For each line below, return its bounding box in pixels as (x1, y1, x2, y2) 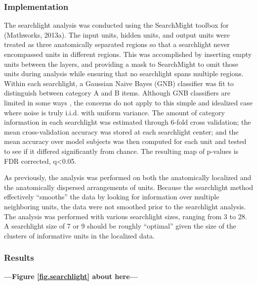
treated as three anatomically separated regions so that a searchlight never (4, 39, 230, 49)
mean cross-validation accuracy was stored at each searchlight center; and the (4, 126, 239, 137)
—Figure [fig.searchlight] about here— (4, 271, 138, 281)
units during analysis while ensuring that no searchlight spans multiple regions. (4, 68, 244, 79)
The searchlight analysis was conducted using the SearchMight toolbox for (4, 20, 229, 30)
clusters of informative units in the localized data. (4, 230, 155, 240)
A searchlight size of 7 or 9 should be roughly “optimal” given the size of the (4, 221, 236, 231)
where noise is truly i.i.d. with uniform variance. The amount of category (4, 107, 225, 117)
